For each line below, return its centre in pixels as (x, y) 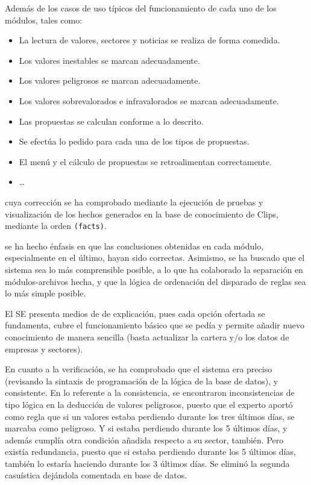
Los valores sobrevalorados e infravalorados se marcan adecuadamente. (149, 100)
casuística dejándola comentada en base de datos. (96, 475)
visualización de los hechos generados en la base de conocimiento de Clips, (142, 214)
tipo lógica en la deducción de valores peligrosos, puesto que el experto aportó (149, 404)
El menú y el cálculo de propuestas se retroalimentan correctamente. (145, 161)
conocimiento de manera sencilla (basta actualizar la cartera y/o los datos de (147, 336)
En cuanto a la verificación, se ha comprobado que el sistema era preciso (139, 369)
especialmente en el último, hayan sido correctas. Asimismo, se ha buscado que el (155, 258)
